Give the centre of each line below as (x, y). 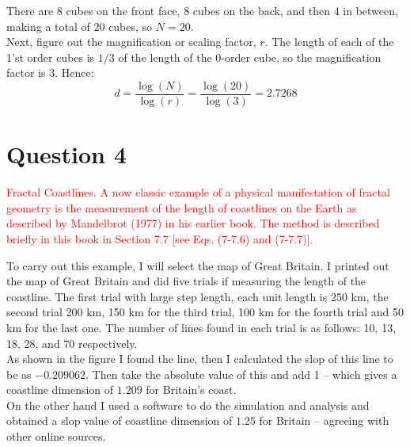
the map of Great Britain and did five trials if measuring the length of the (186, 281)
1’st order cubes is (51, 57)
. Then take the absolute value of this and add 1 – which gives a (241, 374)
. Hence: (74, 73)
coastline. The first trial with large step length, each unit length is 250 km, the (197, 296)
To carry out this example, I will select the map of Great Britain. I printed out (198, 265)
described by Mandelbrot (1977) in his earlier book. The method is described (193, 223)
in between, (370, 10)
